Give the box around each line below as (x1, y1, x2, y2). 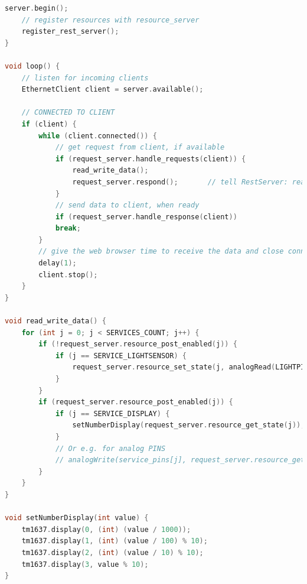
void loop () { (5, 61, 60, 70)
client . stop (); (38, 270, 98, 279)
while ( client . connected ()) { (38, 131, 157, 140)
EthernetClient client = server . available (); (21, 85, 204, 94)
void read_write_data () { (5, 317, 106, 326)
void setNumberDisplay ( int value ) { (5, 514, 149, 523)
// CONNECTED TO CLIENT (21, 108, 115, 117)
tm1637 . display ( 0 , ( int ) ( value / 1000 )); (21, 525, 191, 534)
